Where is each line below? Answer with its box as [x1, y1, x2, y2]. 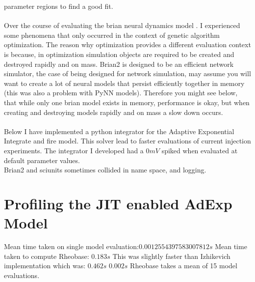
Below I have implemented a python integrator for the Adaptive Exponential [4, 126, 234, 136]
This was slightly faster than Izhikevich [112, 251, 230, 261]
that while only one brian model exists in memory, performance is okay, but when [4, 97, 250, 107]
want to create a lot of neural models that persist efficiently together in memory [4, 78, 245, 88]
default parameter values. [4, 155, 80, 165]
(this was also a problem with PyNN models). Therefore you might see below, [4, 87, 238, 98]
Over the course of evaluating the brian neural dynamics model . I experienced [4, 20, 240, 30]
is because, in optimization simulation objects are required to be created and [4, 49, 234, 59]
